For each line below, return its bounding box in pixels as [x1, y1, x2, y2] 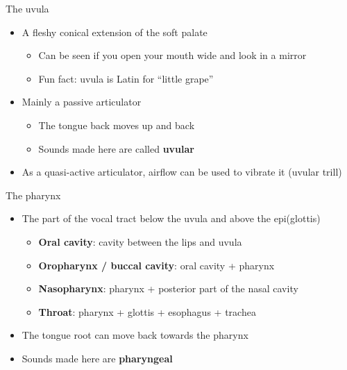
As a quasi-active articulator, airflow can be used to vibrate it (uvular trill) [22, 165, 342, 179]
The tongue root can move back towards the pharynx [22, 328, 248, 342]
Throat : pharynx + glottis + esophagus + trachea [38, 304, 256, 319]
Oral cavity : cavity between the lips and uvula [38, 234, 242, 249]
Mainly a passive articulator [22, 94, 142, 109]
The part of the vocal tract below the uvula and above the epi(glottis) [22, 211, 321, 226]
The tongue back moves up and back [38, 117, 195, 132]
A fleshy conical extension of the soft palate [22, 24, 208, 39]
